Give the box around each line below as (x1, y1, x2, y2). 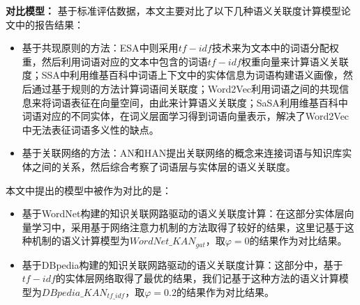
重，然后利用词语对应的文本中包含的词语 (22, 54, 208, 68)
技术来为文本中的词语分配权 (211, 40, 339, 55)
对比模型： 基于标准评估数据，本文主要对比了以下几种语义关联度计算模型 (6, 3, 341, 17)
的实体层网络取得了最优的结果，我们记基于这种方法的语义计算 (55, 271, 339, 286)
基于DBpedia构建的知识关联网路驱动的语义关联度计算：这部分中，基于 (22, 257, 343, 272)
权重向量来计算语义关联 (241, 54, 349, 68)
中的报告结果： (15, 17, 84, 31)
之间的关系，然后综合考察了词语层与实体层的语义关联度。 (31, 159, 296, 173)
